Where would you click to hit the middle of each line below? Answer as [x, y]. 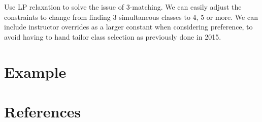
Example [35, 71]
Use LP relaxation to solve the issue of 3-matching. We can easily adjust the [123, 7]
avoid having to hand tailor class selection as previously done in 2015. [113, 36]
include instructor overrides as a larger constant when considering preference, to [128, 27]
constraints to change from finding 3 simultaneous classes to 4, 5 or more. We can [131, 17]
